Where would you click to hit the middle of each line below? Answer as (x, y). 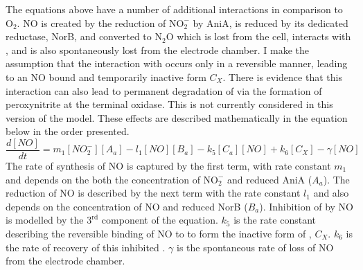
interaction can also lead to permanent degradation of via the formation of (164, 90)
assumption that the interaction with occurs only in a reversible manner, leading (177, 63)
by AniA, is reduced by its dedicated (271, 22)
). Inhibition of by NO (306, 206)
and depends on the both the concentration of (103, 179)
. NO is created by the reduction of (91, 22)
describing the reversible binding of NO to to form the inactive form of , (159, 233)
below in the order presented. (68, 131)
